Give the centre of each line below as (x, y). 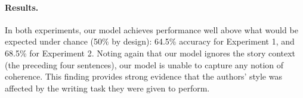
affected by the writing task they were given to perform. (107, 88)
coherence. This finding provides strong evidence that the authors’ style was (143, 76)
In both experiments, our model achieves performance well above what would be (151, 29)
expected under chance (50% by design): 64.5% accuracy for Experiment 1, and (150, 41)
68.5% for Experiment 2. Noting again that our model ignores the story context (150, 53)
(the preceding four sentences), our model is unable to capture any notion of (144, 64)
